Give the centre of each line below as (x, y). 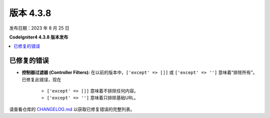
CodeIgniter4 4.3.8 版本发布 (39, 37)
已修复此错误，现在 (41, 79)
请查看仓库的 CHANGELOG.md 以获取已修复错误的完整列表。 (72, 109)
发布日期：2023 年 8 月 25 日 (39, 28)
